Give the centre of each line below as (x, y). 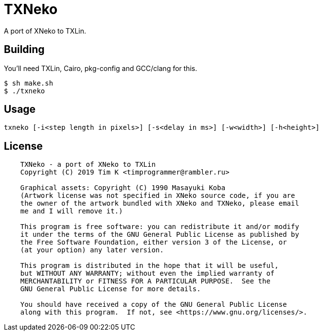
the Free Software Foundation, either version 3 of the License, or (153, 242)
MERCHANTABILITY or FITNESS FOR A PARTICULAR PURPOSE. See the (145, 281)
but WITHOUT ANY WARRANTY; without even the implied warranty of (147, 273)
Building (24, 50)
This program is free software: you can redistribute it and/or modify (160, 227)
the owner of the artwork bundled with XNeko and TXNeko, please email (160, 203)
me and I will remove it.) (72, 211)
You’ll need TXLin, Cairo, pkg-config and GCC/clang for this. (101, 68)
